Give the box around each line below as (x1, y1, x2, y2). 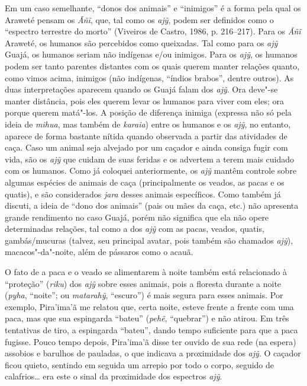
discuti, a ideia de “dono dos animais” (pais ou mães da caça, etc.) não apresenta (5, 199, 299, 212)
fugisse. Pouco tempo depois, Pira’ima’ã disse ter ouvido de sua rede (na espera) (5, 335, 296, 347)
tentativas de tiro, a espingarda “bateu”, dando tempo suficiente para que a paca (5, 324, 298, 336)
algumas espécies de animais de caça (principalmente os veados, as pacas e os (5, 176, 285, 188)
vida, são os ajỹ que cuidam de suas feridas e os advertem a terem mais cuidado (5, 152, 295, 165)
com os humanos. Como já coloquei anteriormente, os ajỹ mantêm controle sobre (5, 164, 297, 177)
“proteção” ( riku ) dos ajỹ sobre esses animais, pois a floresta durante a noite (5, 277, 282, 289)
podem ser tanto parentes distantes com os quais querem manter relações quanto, (5, 59, 300, 72)
